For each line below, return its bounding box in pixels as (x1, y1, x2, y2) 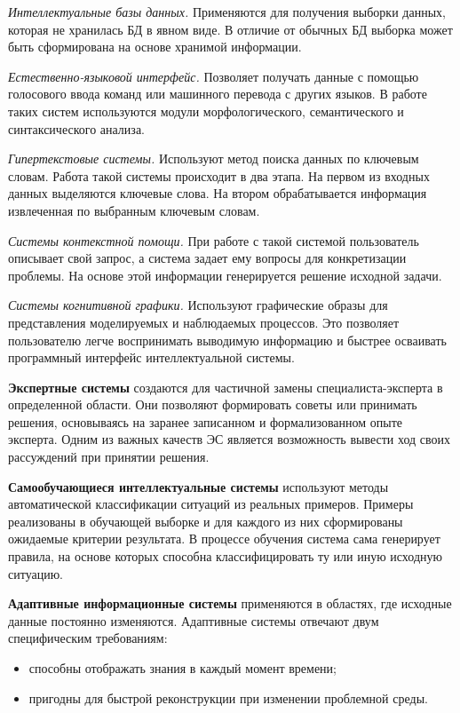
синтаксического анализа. (8, 119, 145, 138)
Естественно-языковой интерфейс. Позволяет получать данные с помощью (8, 67, 419, 85)
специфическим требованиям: (8, 629, 168, 647)
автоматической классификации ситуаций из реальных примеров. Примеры (8, 495, 414, 513)
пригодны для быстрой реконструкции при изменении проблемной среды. (28, 688, 428, 707)
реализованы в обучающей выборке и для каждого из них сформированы (8, 511, 403, 530)
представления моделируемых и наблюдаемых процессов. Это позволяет (8, 313, 400, 331)
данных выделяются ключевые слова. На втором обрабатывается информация (8, 184, 427, 202)
